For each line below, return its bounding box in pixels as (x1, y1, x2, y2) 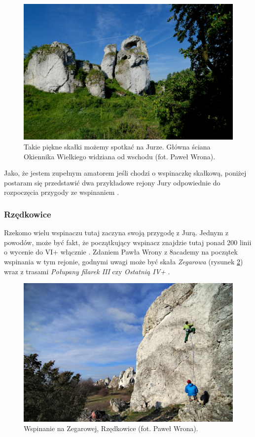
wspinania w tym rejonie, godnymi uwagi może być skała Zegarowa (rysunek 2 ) (4, 256, 243, 266)
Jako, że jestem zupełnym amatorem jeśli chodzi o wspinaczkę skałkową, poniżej (4, 168, 247, 178)
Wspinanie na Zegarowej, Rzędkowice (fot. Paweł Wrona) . (24, 423, 198, 434)
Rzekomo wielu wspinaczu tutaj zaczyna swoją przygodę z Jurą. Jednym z (4, 227, 228, 238)
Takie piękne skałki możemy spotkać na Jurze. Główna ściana (24, 141, 211, 151)
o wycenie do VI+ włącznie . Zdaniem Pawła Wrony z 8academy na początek (4, 247, 238, 257)
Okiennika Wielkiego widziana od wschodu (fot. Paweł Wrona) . (24, 151, 216, 161)
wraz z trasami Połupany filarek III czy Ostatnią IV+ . (4, 266, 170, 276)
